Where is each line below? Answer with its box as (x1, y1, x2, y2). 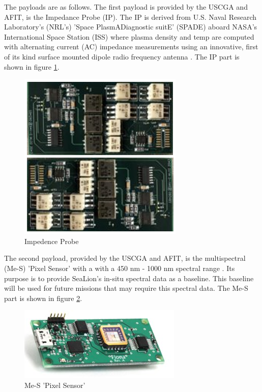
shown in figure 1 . (4, 61, 60, 72)
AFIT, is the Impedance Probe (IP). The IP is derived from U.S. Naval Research (4, 11, 256, 22)
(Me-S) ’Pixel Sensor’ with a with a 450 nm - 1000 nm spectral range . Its (4, 262, 235, 273)
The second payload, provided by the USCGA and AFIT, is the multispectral (4, 253, 246, 263)
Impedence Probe (24, 235, 79, 246)
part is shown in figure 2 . (4, 292, 82, 303)
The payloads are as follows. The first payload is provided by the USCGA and (4, 2, 248, 12)
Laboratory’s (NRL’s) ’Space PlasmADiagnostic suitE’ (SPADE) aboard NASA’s (4, 21, 257, 32)
